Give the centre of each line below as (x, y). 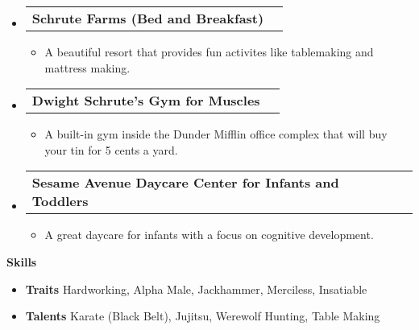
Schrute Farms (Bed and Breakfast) (148, 18)
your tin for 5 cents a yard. (111, 149)
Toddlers (60, 201)
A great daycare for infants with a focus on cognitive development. (209, 235)
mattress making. (87, 67)
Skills (22, 261)
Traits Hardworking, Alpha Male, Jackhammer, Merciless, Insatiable (196, 289)
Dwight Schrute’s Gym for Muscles (146, 101)
